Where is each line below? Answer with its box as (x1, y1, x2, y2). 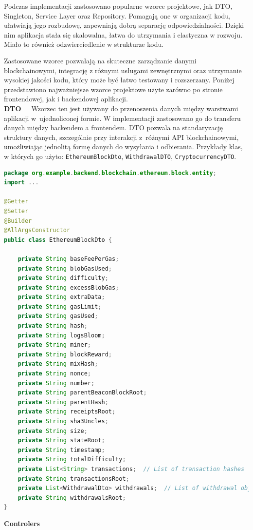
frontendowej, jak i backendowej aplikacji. (4, 94, 128, 104)
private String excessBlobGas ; (18, 284, 119, 291)
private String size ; (18, 427, 88, 434)
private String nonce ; (18, 370, 91, 377)
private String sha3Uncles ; (18, 418, 108, 425)
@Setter (4, 207, 29, 215)
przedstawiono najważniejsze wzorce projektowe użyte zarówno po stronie (4, 84, 223, 94)
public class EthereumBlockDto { (4, 236, 112, 243)
